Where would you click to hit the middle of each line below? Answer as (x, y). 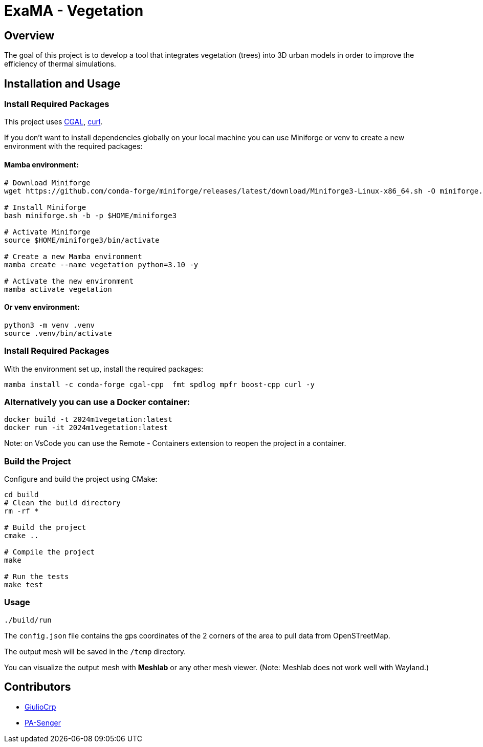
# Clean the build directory (62, 503)
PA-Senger (43, 722)
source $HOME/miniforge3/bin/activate (82, 240)
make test (24, 585)
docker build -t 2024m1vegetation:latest (88, 420)
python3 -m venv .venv (50, 325)
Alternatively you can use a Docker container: (97, 402)
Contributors (38, 687)
